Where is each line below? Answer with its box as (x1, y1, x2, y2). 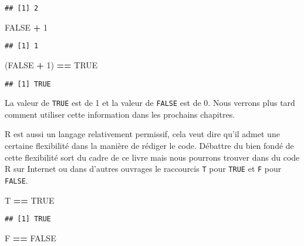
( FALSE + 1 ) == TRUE (5, 58, 98, 71)
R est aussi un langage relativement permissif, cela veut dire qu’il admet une (5, 128, 280, 140)
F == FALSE (5, 231, 56, 244)
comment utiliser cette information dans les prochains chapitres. (5, 108, 235, 120)
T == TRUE (5, 194, 55, 206)
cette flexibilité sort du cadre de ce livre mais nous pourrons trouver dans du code (5, 151, 300, 163)
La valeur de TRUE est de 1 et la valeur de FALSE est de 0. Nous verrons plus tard (5, 97, 295, 109)
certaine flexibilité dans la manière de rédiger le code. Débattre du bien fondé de (5, 139, 294, 151)
